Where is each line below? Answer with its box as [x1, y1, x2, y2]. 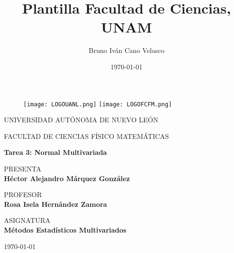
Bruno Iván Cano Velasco [89, 45, 164, 55]
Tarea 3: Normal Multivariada [4, 147, 107, 157]
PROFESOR [4, 189, 42, 200]
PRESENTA [4, 163, 41, 173]
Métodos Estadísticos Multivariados [4, 224, 126, 235]
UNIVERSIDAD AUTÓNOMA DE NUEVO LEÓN [4, 115, 159, 125]
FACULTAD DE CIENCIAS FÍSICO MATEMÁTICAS [4, 131, 169, 141]
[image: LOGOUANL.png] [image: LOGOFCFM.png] [23, 101, 172, 108]
